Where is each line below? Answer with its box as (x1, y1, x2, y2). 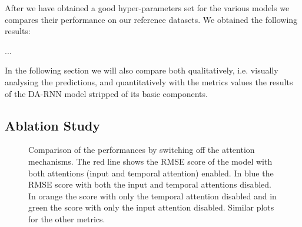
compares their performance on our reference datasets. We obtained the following (5, 13, 298, 25)
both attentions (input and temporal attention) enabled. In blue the (28, 166, 274, 179)
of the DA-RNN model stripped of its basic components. (5, 87, 208, 99)
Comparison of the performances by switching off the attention (28, 143, 255, 156)
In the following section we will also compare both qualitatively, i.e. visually (5, 64, 278, 76)
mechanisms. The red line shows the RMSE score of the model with (28, 155, 273, 167)
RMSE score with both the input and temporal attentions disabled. (28, 178, 271, 191)
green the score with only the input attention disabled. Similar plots (28, 201, 274, 213)
